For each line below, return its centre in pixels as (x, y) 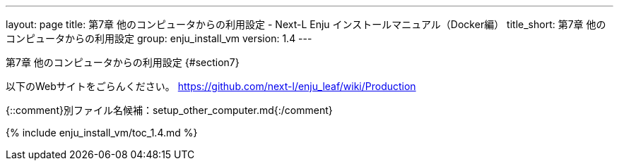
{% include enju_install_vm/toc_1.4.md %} (102, 133)
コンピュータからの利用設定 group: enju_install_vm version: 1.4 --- (159, 38)
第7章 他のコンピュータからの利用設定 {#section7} (123, 62)
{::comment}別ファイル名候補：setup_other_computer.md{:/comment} (169, 110)
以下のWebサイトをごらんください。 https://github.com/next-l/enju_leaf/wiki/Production (211, 86)
